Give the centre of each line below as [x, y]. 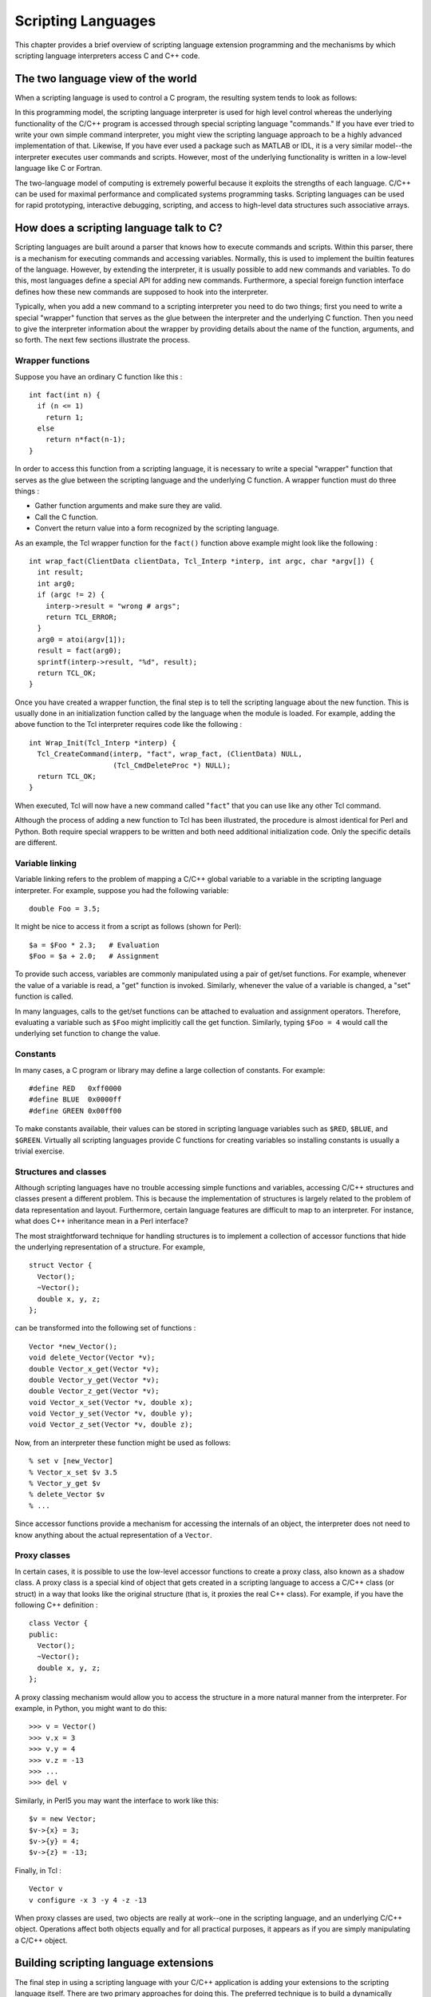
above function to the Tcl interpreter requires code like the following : [129, 725]
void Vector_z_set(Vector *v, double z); [111, 1425]
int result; [60, 572]
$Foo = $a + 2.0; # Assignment [94, 956]
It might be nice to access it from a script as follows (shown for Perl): [128, 927]
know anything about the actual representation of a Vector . [113, 1534]
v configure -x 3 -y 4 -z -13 [88, 1900]
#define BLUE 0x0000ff [75, 1100]
